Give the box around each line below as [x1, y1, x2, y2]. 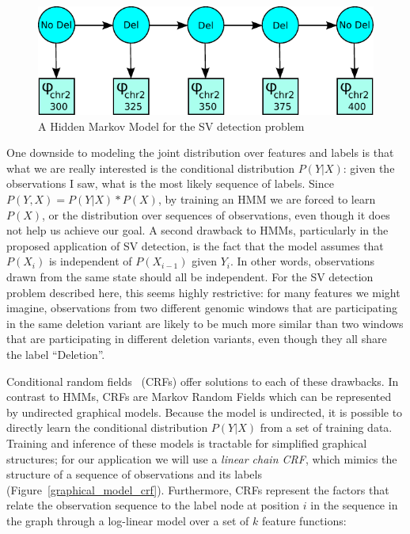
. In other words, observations [230, 253, 374, 269]
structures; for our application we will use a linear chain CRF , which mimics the [6, 450, 397, 467]
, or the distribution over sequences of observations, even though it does [42, 206, 390, 223]
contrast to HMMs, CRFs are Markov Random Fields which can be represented [6, 388, 392, 405]
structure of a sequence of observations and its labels [6, 466, 262, 483]
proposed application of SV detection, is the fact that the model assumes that [6, 237, 384, 254]
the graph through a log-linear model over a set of [6, 512, 249, 528]
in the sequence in [310, 497, 398, 513]
